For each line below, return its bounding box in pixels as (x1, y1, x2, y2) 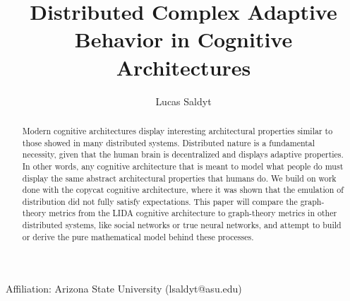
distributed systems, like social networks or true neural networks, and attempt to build (22, 219, 342, 231)
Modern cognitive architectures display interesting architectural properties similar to (22, 124, 333, 136)
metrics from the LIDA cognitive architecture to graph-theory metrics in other (49, 207, 337, 219)
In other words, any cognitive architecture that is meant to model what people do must (22, 160, 344, 172)
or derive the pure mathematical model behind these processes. (22, 230, 254, 242)
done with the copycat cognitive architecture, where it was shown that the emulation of (22, 184, 344, 196)
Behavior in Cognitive (74, 25, 293, 54)
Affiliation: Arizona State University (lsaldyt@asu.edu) (6, 281, 242, 296)
